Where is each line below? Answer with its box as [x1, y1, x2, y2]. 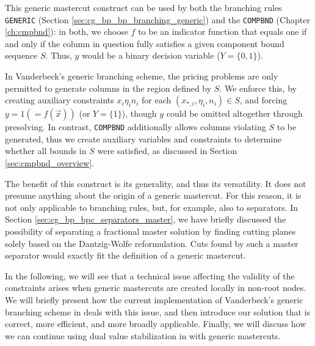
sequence [5, 49, 38, 62]
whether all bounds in [5, 144, 87, 157]
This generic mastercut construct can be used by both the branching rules [5, 1, 282, 13]
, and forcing [239, 94, 288, 106]
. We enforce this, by [219, 81, 297, 94]
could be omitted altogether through [166, 107, 303, 120]
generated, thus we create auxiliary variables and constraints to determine [5, 132, 282, 145]
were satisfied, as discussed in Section [97, 144, 237, 157]
